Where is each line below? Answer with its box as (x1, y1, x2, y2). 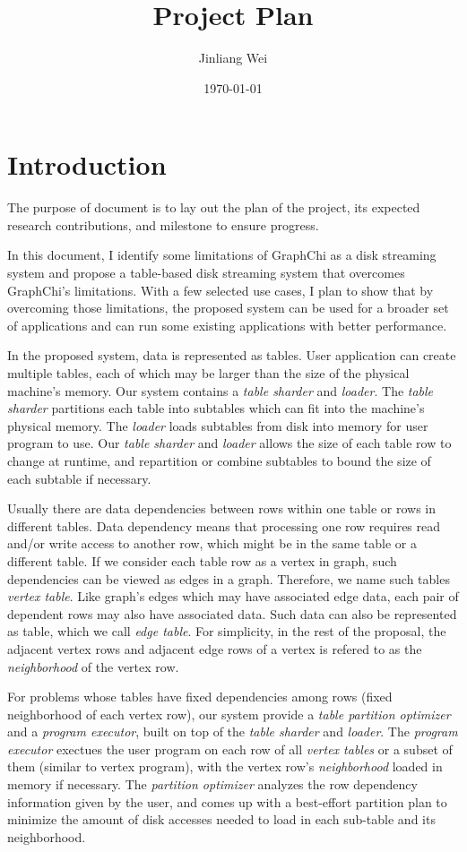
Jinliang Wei (198, 48, 268, 67)
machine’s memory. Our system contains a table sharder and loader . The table (7, 381, 434, 400)
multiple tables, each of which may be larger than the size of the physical (7, 364, 410, 382)
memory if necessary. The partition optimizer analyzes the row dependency (7, 775, 418, 794)
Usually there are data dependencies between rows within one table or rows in (7, 499, 437, 518)
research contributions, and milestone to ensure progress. (7, 215, 319, 234)
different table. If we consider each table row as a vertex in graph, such (7, 551, 397, 570)
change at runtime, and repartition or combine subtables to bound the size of (7, 451, 431, 469)
